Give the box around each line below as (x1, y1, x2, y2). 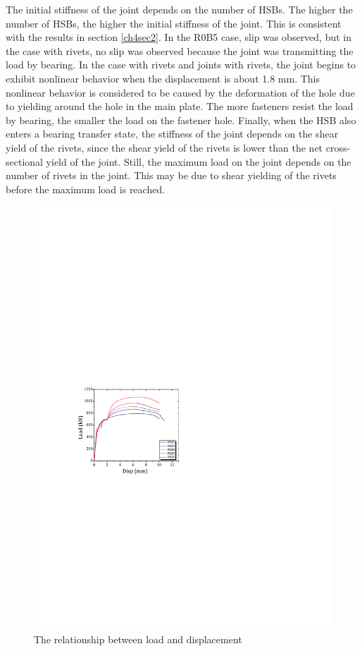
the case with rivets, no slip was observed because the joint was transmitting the (6, 43, 354, 58)
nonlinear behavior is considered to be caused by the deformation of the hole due (6, 85, 355, 99)
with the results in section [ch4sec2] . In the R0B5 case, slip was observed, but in (6, 30, 352, 44)
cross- (325, 140, 351, 154)
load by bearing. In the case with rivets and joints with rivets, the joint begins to (6, 57, 356, 72)
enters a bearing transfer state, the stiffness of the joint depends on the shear (6, 126, 339, 141)
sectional (6, 154, 43, 169)
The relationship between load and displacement (34, 631, 242, 646)
